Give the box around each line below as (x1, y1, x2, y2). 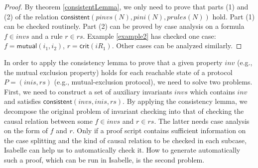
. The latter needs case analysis (154, 115, 250, 126)
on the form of (4, 125, 48, 136)
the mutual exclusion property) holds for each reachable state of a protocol (4, 67, 233, 77)
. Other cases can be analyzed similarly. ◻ (112, 40, 242, 51)
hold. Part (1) (212, 11, 255, 21)
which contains (190, 86, 235, 96)
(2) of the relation (4, 11, 59, 21)
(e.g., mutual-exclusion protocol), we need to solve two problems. (54, 77, 253, 87)
